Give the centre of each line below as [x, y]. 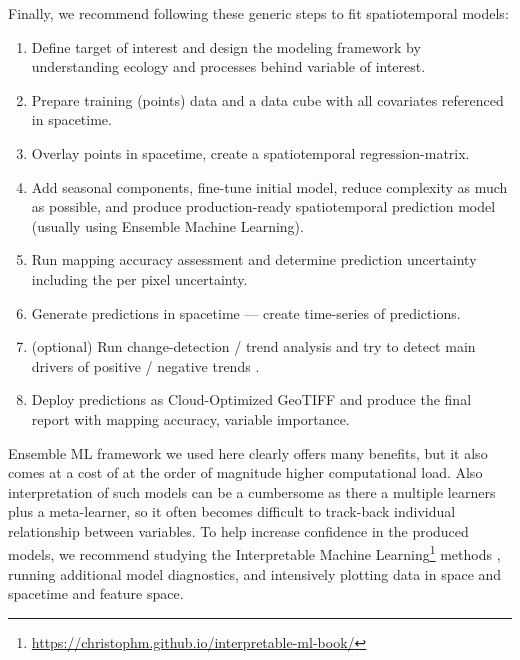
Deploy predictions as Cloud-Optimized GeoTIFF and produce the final [251, 399]
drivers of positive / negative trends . [145, 365]
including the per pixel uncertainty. [139, 278]
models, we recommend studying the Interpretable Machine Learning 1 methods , [254, 553]
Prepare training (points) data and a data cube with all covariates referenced [267, 99]
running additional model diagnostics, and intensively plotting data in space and [255, 573]
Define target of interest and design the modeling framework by [226, 46]
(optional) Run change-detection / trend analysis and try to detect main [253, 346]
